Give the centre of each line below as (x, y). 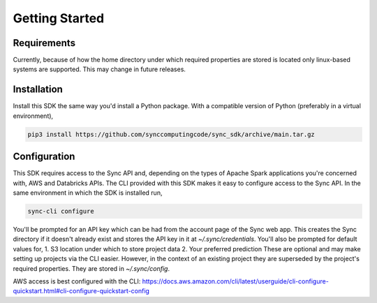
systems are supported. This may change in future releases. (99, 69)
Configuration (44, 157)
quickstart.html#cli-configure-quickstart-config (81, 291)
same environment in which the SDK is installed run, (88, 193)
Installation (38, 90)
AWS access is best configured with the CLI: (77, 281)
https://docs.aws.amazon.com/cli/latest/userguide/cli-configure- (236, 281)
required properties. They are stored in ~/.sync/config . (91, 268)
